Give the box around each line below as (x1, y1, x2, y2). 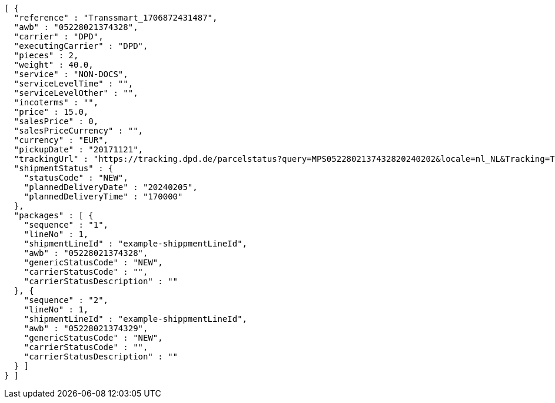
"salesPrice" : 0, (14, 116, 99, 126)
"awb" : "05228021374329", (24, 324, 148, 333)
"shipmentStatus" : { (14, 164, 114, 173)
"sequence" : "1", (24, 220, 109, 229)
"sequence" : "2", (24, 295, 109, 305)
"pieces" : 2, (14, 51, 79, 60)
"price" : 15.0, (14, 107, 89, 116)
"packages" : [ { (14, 211, 94, 220)
